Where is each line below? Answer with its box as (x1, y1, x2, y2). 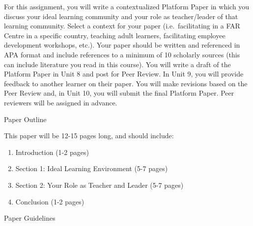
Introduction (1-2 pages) (15, 147, 89, 157)
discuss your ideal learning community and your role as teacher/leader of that (4, 11, 238, 21)
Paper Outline (4, 114, 47, 124)
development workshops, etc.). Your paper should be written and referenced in (4, 40, 240, 50)
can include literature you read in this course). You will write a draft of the (4, 59, 231, 69)
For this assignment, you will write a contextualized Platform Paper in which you (4, 1, 250, 11)
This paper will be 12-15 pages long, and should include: (4, 130, 174, 141)
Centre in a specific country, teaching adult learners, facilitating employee (4, 30, 225, 40)
